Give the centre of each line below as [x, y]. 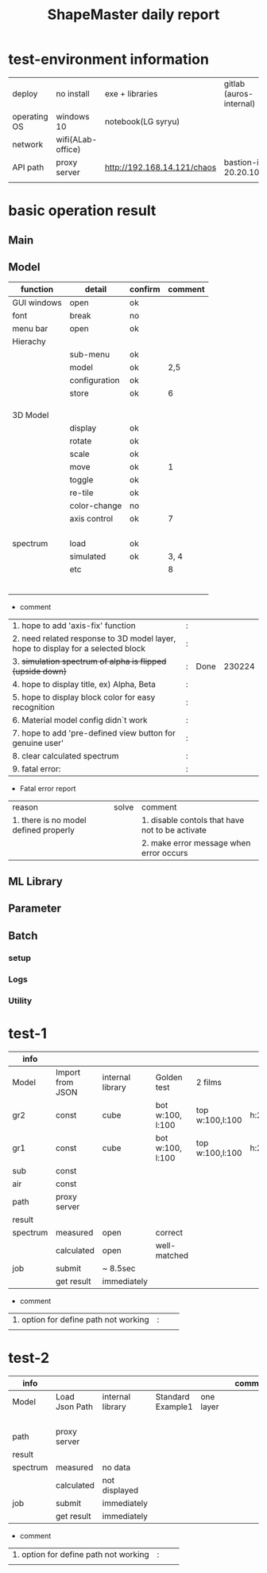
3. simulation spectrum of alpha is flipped [89, 662]
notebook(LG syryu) [142, 121]
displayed [120, 1490]
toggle [81, 480]
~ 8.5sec [119, 1269]
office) [68, 149]
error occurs [165, 853]
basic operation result [82, 211]
